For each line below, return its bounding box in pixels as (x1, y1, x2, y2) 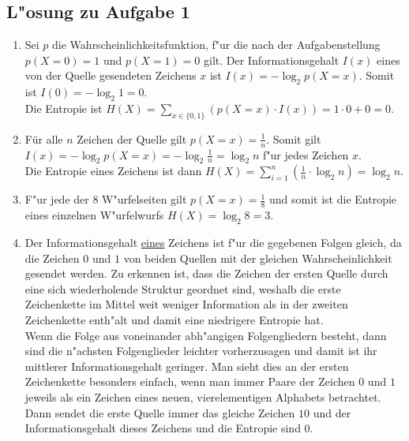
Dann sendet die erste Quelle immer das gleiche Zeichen (24, 404, 295, 420)
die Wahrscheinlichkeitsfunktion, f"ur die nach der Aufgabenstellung (52, 36, 381, 53)
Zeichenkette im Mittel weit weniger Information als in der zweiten (24, 296, 348, 312)
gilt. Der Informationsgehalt (203, 51, 340, 68)
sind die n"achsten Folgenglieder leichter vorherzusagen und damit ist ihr (24, 342, 377, 359)
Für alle (24, 130, 63, 147)
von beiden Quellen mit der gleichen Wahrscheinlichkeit (123, 249, 392, 266)
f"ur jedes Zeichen (263, 146, 349, 163)
